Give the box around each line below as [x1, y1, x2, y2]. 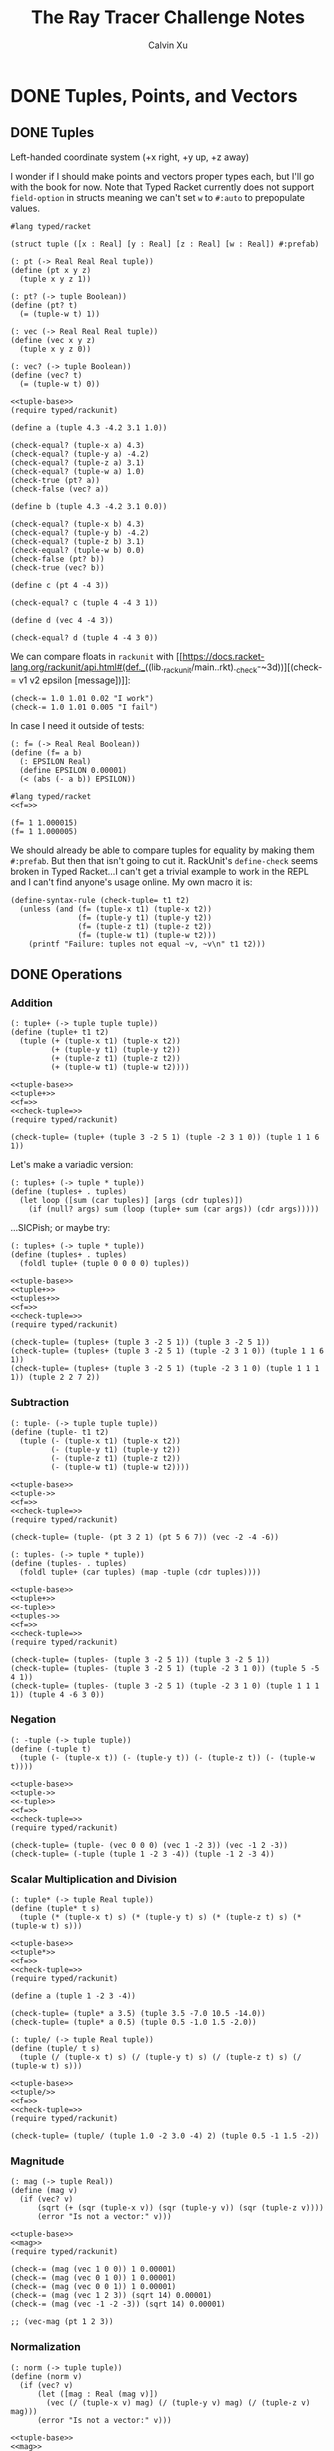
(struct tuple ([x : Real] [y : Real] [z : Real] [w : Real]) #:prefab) [10, 239, 320, 249]
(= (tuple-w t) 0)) [19, 379, 101, 389]
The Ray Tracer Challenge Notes [30, 6, 306, 29]
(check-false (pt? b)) [10, 554, 105, 564]
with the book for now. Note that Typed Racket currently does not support [10, 181, 315, 193]
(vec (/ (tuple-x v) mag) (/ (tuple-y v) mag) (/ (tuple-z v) [46, 2397, 311, 2408]
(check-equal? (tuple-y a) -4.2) [10, 449, 150, 459]
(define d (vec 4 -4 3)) [10, 615, 114, 625]
